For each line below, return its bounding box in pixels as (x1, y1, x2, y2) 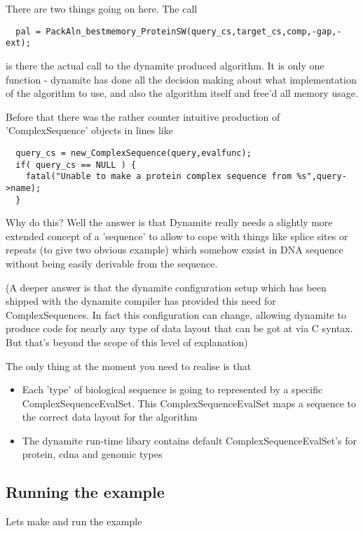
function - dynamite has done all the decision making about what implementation (6, 72, 357, 86)
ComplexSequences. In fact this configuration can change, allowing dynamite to (6, 307, 346, 322)
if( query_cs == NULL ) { (15, 159, 137, 170)
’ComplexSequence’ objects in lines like (6, 123, 173, 138)
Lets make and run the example (6, 514, 142, 529)
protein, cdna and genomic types (22, 447, 163, 461)
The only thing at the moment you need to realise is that (6, 358, 252, 373)
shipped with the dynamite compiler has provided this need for (6, 294, 276, 308)
